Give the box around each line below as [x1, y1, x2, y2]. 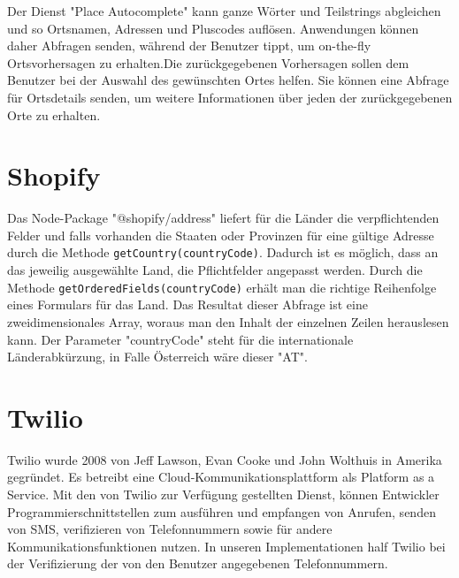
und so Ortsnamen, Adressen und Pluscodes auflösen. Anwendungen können [7, 19, 419, 37]
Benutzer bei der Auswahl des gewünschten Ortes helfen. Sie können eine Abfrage [7, 71, 449, 89]
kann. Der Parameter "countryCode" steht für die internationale [7, 330, 354, 348]
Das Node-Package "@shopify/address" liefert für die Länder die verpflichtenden [7, 209, 440, 227]
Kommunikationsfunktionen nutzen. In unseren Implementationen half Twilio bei [7, 536, 446, 555]
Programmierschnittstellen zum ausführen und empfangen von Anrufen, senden [7, 502, 436, 521]
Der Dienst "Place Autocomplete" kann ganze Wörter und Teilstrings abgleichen [7, 2, 441, 19]
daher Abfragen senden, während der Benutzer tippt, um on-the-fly [7, 36, 371, 55]
